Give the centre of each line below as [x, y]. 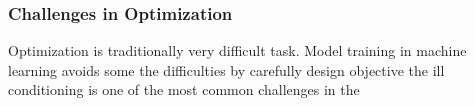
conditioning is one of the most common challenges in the [184, 89]
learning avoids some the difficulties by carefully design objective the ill [226, 69]
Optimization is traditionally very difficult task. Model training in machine [237, 50]
